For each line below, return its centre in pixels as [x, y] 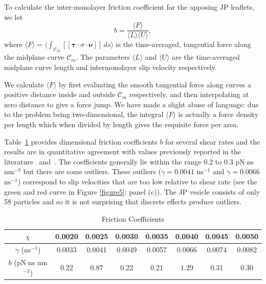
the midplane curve [34, 57]
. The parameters [103, 57]
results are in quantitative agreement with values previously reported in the [123, 151]
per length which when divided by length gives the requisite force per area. [121, 124]
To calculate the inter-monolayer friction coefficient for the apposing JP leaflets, [129, 7]
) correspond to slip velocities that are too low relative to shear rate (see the [137, 181]
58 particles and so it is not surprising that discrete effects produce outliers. [123, 202]
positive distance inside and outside [60, 94]
